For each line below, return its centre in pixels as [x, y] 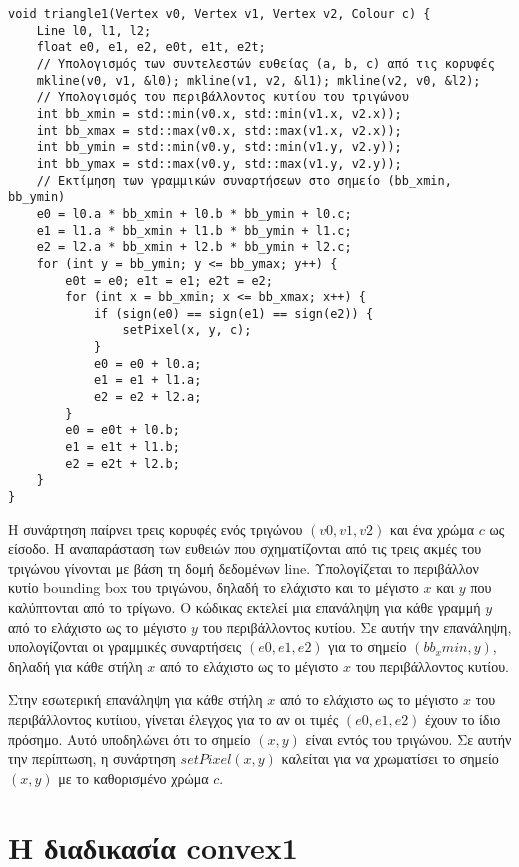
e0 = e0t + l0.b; [122, 430]
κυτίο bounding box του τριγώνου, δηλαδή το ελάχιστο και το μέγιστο [213, 587]
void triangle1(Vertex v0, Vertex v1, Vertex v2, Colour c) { [219, 14]
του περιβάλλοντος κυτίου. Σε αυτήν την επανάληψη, [357, 626]
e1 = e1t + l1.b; [122, 447]
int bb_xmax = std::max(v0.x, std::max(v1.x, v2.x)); [219, 130]
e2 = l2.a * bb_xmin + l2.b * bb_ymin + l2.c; [194, 247]
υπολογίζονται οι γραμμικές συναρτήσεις [125, 646]
